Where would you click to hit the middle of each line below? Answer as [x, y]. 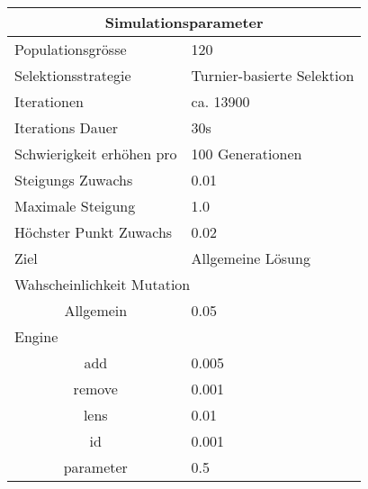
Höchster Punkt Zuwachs [94, 232]
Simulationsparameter [184, 22]
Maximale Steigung [75, 206]
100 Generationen [247, 154]
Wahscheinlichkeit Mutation [103, 284]
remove [95, 389]
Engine [36, 336]
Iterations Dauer [67, 127]
